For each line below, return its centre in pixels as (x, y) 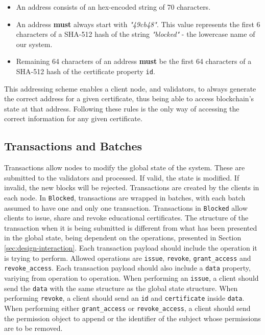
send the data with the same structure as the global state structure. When (121, 288)
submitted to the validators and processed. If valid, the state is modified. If (122, 177)
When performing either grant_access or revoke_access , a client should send (127, 308)
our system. (34, 44)
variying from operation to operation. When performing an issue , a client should (131, 277)
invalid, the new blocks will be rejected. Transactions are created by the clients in (132, 187)
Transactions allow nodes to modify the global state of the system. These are (125, 167)
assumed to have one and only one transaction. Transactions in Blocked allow (126, 207)
